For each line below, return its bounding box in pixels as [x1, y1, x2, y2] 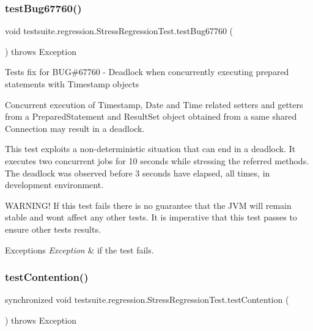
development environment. [5, 178, 104, 191]
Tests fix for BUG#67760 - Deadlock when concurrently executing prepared [5, 65, 289, 78]
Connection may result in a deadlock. [5, 122, 145, 134]
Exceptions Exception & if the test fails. [5, 243, 154, 256]
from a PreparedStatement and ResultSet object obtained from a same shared [5, 110, 297, 123]
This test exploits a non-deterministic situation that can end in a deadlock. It [5, 142, 296, 155]
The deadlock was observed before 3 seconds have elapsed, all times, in [5, 166, 270, 179]
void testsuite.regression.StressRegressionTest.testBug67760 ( [5, 24, 234, 37]
